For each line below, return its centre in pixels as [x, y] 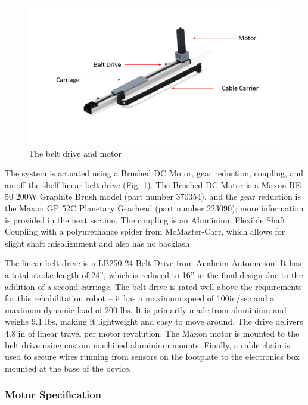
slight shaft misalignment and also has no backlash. [99, 243]
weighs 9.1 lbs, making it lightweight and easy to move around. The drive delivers [154, 321]
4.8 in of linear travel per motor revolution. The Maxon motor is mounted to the [152, 333]
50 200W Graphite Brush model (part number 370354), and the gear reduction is [153, 196]
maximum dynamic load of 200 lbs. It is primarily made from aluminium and [146, 309]
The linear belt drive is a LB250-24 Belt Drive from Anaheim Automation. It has [153, 263]
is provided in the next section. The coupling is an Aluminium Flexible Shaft [145, 219]
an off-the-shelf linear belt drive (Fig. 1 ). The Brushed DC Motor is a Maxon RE [153, 184]
